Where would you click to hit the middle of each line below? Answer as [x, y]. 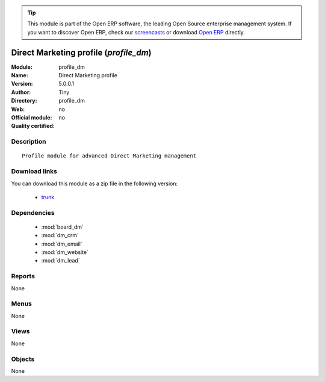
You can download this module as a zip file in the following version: [94, 183]
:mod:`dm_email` [62, 244]
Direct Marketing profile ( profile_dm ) [81, 52]
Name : [20, 75]
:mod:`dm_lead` [61, 261]
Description [29, 142]
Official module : [32, 118]
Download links [34, 171]
